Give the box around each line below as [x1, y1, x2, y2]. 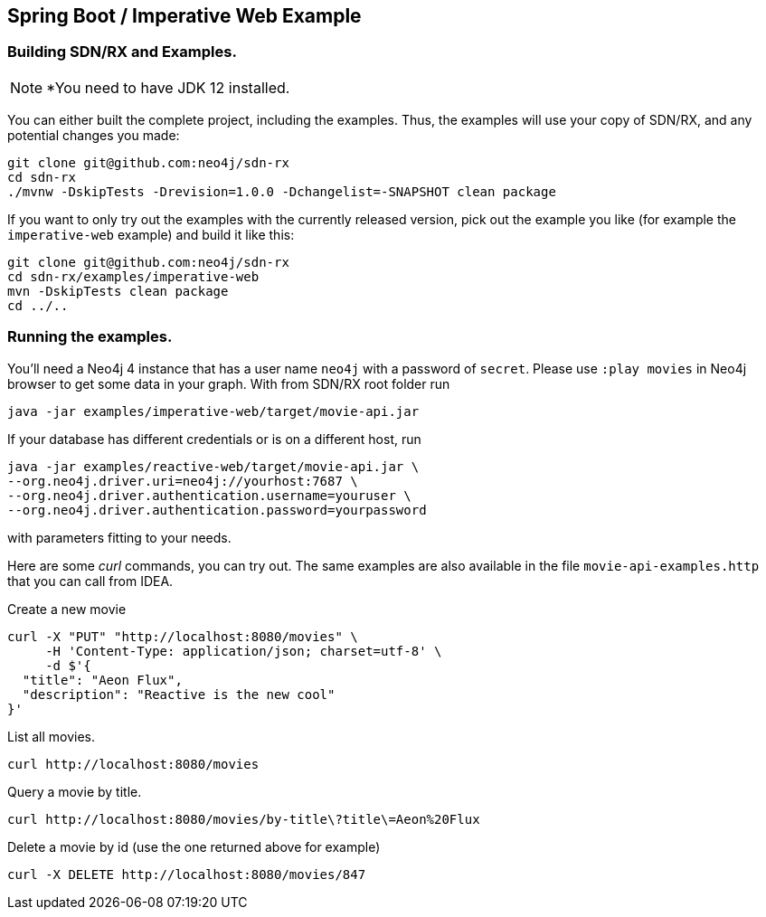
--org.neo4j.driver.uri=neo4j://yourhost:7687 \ [7, 473, 358, 488]
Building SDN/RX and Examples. [7, 43, 237, 61]
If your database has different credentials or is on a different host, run [7, 430, 421, 447]
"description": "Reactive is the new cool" [22, 686, 336, 702]
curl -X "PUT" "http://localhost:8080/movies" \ [7, 629, 358, 644]
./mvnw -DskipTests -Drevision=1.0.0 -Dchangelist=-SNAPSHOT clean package [7, 184, 556, 199]
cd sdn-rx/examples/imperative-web [7, 269, 260, 284]
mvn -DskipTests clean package [7, 283, 229, 298]
